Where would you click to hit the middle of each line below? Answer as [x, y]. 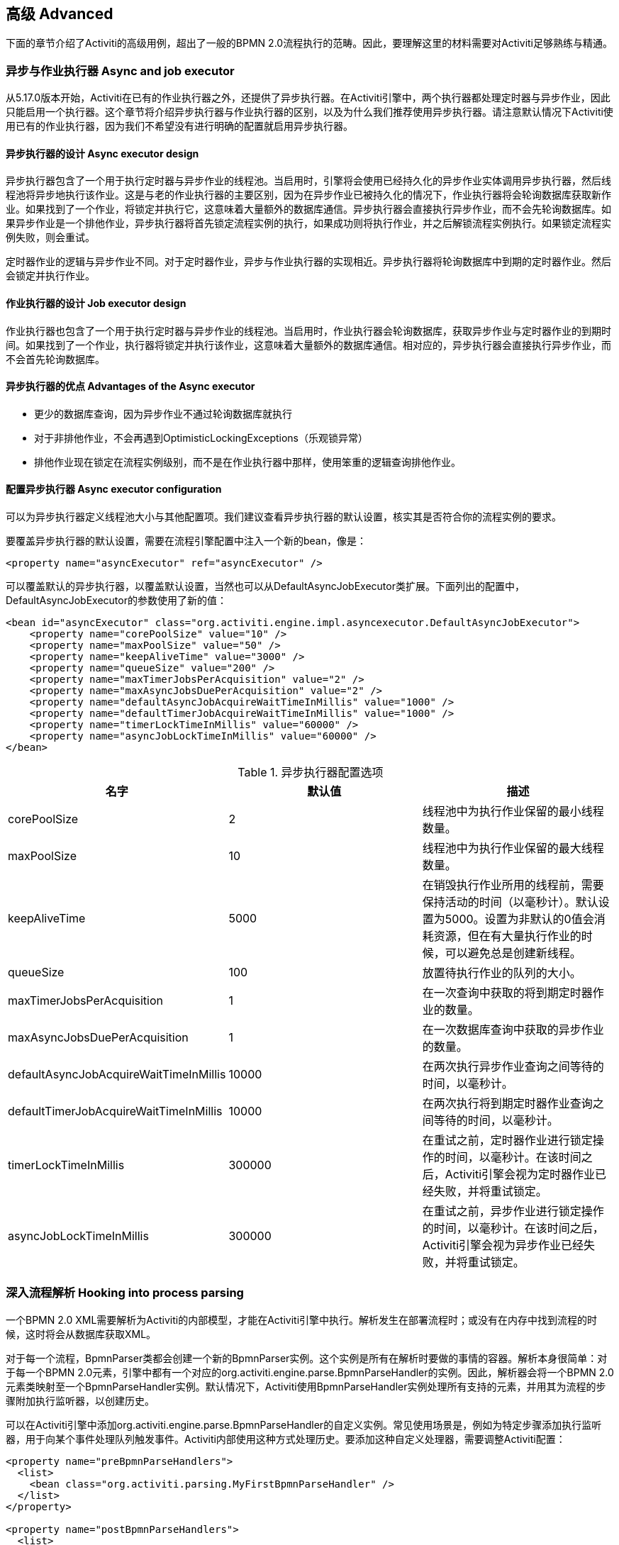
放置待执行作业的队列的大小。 [502, 973]
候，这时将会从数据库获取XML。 [81, 1334]
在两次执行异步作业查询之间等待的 [513, 1067]
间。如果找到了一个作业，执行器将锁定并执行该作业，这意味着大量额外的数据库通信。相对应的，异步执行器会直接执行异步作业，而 [308, 345]
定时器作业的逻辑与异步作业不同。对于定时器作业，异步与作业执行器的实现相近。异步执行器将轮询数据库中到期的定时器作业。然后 [308, 262]
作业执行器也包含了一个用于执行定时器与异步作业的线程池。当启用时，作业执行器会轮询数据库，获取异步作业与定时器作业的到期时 [308, 330]
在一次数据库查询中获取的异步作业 [513, 1030]
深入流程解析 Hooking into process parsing [125, 1293]
